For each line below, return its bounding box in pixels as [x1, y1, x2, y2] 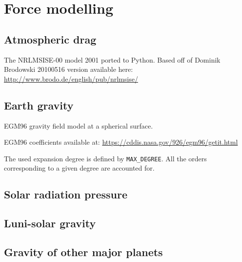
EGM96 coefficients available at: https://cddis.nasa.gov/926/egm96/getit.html [4, 137, 238, 147]
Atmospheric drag [4, 31, 97, 46]
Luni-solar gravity [4, 216, 96, 231]
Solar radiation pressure [4, 187, 128, 202]
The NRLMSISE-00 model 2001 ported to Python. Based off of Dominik [4, 54, 221, 65]
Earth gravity [4, 97, 74, 112]
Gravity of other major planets [4, 244, 163, 259]
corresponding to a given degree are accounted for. [4, 163, 155, 173]
